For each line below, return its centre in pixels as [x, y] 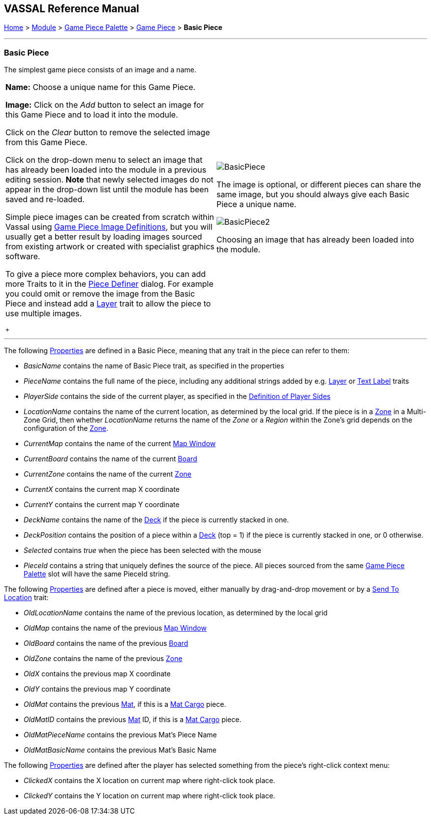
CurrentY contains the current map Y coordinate [102, 505]
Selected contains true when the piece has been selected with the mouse [143, 550]
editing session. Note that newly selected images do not [109, 180]
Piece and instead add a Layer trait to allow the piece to [108, 304]
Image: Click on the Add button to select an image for [105, 105]
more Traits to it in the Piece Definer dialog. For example [109, 284]
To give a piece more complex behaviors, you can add [106, 274]
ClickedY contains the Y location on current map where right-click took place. [150, 796]
